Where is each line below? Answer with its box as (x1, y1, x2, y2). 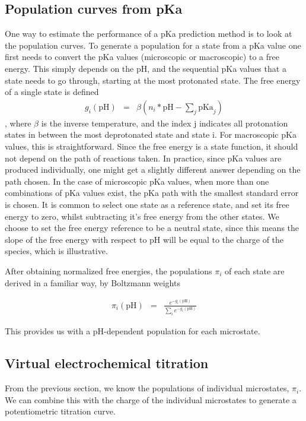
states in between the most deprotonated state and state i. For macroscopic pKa (5, 128, 297, 141)
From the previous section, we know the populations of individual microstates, (5, 382, 289, 394)
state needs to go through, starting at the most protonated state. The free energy (5, 74, 301, 86)
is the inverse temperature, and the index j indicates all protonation (41, 116, 288, 129)
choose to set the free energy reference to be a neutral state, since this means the (5, 221, 299, 234)
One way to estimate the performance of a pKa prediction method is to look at (5, 27, 292, 40)
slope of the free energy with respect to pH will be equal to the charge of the (5, 233, 284, 245)
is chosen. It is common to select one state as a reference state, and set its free (5, 198, 289, 210)
